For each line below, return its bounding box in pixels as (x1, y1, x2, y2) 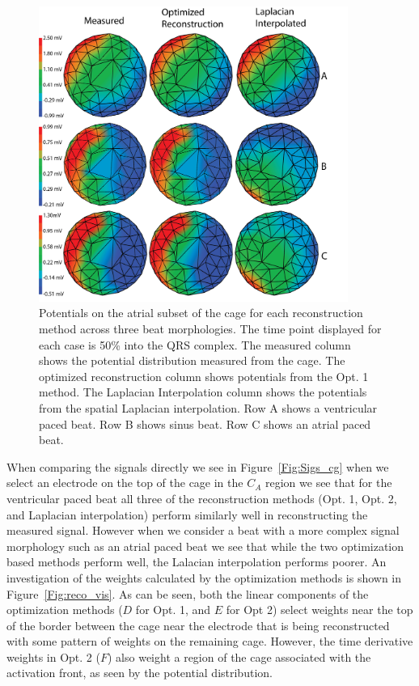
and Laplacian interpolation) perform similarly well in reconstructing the (6, 506, 368, 523)
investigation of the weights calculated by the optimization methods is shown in (6, 569, 402, 586)
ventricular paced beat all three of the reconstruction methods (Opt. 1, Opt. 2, (6, 489, 397, 506)
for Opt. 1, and (135, 601, 211, 618)
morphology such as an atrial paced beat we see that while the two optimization (6, 537, 404, 554)
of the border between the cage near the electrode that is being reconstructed (6, 616, 390, 633)
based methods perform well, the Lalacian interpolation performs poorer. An (6, 553, 387, 570)
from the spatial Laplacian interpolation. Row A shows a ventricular (39, 399, 378, 416)
